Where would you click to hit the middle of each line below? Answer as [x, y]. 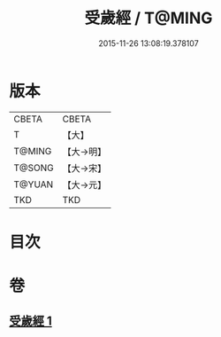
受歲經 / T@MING [149, 18]
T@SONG [34, 168]
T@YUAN [34, 184]
